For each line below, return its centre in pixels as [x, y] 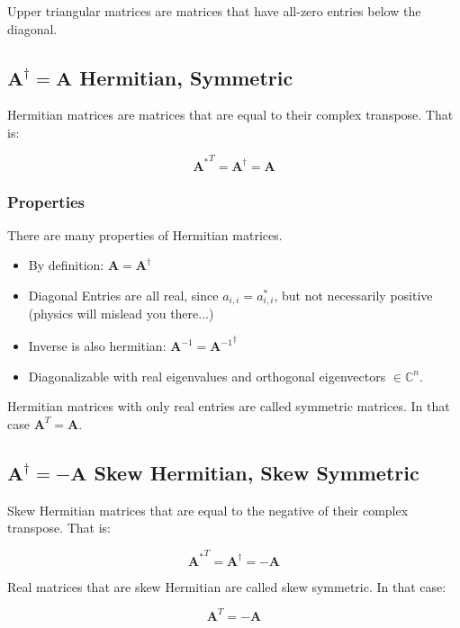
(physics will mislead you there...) [121, 314]
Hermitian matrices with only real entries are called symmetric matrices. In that [229, 406]
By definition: [66, 265]
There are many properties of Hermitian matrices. [145, 234]
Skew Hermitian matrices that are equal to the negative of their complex [208, 510]
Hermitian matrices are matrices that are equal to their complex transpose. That [230, 115]
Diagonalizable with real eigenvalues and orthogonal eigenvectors [207, 376]
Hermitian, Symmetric [186, 77]
